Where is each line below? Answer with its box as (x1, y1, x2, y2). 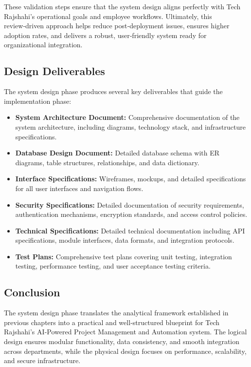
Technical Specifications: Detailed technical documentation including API (15, 225, 245, 235)
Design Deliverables (4, 63, 105, 78)
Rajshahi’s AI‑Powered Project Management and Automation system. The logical (4, 327, 247, 337)
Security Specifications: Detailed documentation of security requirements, (15, 199, 244, 210)
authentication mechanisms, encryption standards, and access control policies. (15, 209, 248, 219)
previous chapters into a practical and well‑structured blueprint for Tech (4, 317, 220, 327)
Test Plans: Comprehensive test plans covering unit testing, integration (15, 251, 232, 261)
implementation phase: (4, 96, 72, 106)
